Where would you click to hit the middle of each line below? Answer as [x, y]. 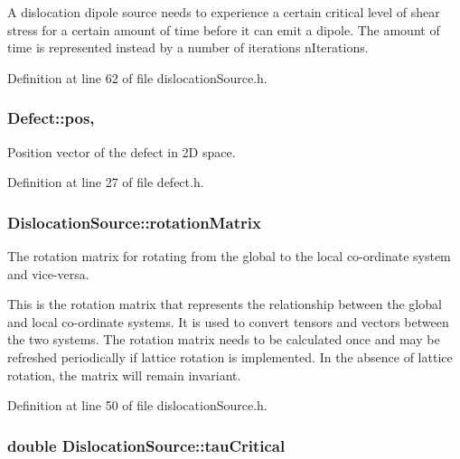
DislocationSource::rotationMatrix [134, 222]
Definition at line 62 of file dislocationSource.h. [137, 77]
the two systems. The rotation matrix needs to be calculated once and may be [224, 339]
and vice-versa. [48, 273]
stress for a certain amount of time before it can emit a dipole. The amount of [224, 29]
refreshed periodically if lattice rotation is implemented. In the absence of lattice [230, 356]
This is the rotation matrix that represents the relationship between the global [225, 304]
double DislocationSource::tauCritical [146, 445]
